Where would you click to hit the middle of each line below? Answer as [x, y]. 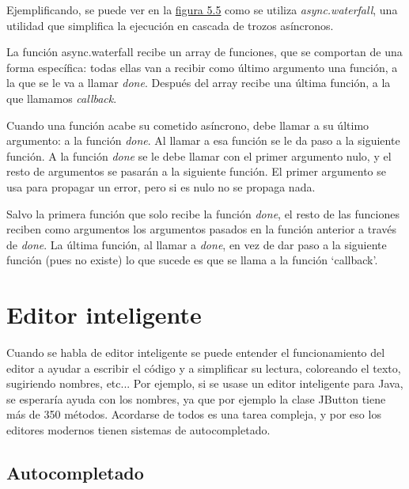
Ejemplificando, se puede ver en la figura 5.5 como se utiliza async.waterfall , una [202, 9]
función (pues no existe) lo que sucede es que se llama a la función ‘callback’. [192, 260]
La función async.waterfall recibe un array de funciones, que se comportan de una [204, 52]
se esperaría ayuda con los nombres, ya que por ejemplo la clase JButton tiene [196, 398]
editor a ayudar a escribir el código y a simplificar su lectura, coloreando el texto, [204, 368]
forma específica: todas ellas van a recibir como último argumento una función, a [202, 67]
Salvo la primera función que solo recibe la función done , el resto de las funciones [203, 213]
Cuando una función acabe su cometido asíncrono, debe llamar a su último [188, 125]
